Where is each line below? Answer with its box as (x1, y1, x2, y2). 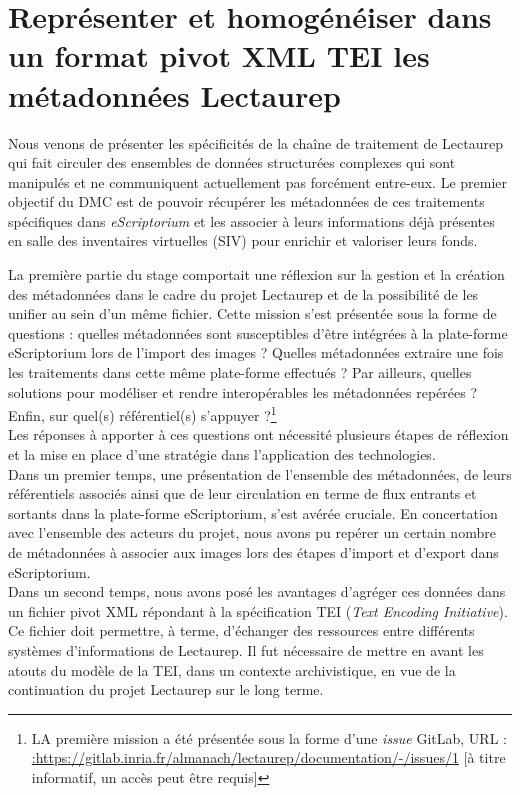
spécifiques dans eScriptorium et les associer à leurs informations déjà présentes (8, 210, 495, 231)
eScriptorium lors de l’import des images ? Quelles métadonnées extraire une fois (8, 342, 504, 363)
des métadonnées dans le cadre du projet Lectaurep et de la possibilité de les (8, 283, 479, 304)
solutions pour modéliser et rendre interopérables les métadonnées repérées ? (8, 381, 478, 402)
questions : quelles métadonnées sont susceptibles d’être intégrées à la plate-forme (8, 322, 508, 343)
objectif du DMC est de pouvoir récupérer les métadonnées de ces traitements (8, 191, 485, 212)
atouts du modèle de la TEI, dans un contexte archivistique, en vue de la (8, 659, 456, 680)
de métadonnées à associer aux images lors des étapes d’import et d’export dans (8, 542, 499, 563)
